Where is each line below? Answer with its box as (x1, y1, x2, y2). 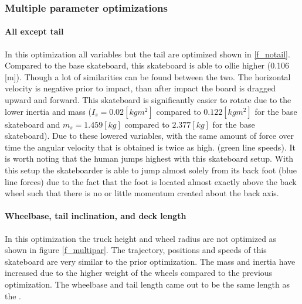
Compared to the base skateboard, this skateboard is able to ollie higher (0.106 (5, 59, 290, 71)
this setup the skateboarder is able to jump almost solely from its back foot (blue (5, 163, 297, 176)
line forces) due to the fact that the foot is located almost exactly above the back (5, 175, 297, 187)
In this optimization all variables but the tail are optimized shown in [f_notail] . (5, 47, 290, 60)
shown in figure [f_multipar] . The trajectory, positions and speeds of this (5, 244, 267, 256)
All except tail (5, 25, 64, 37)
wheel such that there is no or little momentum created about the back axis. (5, 187, 279, 199)
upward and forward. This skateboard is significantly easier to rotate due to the (5, 94, 291, 106)
